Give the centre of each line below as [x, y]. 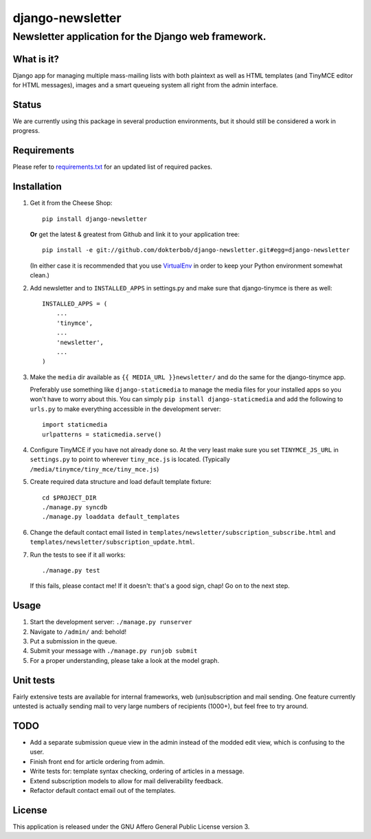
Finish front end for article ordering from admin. [97, 761]
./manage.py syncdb [75, 507]
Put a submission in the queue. [74, 641]
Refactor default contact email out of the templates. [103, 790]
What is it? [36, 59]
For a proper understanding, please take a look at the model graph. [125, 660]
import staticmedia [75, 425]
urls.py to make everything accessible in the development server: [125, 409]
